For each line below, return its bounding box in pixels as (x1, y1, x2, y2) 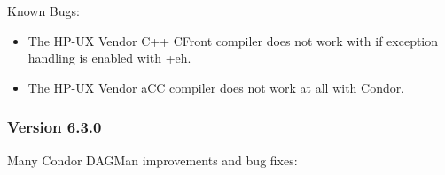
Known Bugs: (7, 2, 80, 19)
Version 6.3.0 (7, 116, 102, 138)
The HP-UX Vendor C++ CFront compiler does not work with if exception (27, 31, 439, 49)
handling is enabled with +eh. (27, 49, 191, 67)
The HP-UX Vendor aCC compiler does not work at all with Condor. (27, 78, 405, 96)
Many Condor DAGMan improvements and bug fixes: (7, 150, 298, 169)
